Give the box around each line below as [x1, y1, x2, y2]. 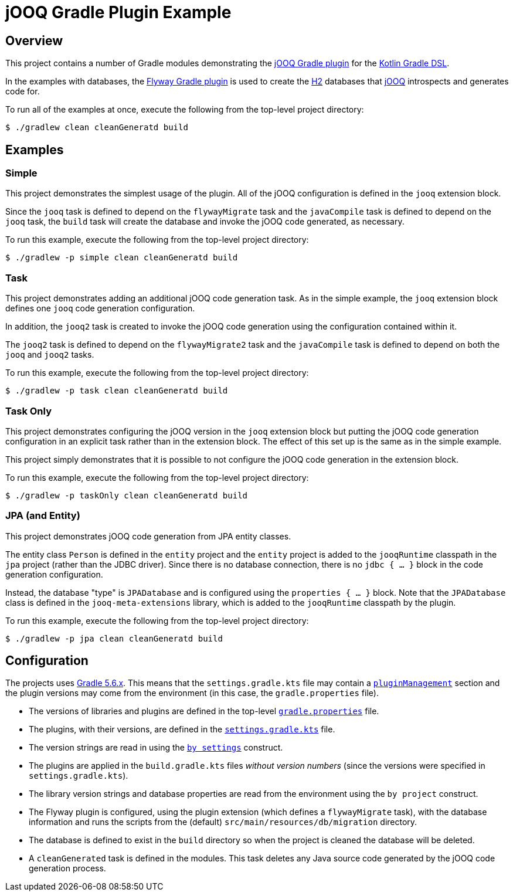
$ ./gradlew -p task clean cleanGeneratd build [5, 386, 228, 396]
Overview [5, 33, 63, 48]
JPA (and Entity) [5, 510, 80, 522]
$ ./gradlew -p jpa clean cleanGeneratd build [5, 633, 223, 643]
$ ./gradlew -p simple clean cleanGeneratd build [5, 253, 238, 263]
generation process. [29, 863, 106, 874]
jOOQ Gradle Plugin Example [5, 2, 232, 22]
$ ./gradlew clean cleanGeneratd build [5, 123, 188, 133]
